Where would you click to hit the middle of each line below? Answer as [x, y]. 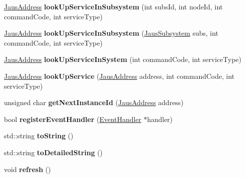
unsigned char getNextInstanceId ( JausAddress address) [94, 102]
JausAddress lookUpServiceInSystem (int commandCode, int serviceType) [123, 59]
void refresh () [28, 169]
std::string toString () [39, 136]
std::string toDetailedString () [53, 152]
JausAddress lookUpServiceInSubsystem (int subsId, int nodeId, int [114, 6]
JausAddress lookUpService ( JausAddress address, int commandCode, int [119, 76]
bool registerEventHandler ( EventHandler [73, 119]
